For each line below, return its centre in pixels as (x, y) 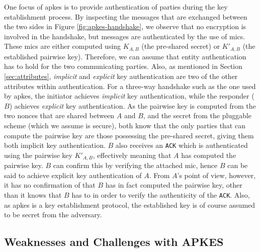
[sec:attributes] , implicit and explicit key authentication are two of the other (121, 76)
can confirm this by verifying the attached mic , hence (135, 165)
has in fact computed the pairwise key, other (174, 185)
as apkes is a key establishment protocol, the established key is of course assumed (130, 204)
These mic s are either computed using (63, 46)
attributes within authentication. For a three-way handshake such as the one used (130, 86)
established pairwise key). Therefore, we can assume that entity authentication (125, 56)
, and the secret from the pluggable (197, 115)
